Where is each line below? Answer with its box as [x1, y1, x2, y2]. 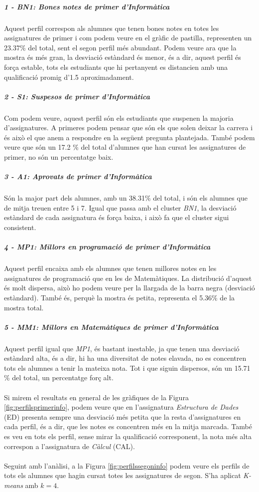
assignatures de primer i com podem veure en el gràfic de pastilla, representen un [4, 32, 252, 43]
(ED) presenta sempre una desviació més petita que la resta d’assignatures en [4, 411, 241, 422]
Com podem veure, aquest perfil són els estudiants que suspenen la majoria [4, 112, 234, 123]
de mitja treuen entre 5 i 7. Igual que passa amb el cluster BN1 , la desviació [4, 202, 237, 213]
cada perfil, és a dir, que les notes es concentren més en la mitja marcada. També [4, 421, 252, 432]
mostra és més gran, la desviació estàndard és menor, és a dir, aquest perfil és [4, 52, 241, 62]
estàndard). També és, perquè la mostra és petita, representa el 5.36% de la [4, 292, 235, 302]
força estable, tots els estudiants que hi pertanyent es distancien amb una [4, 61, 228, 72]
